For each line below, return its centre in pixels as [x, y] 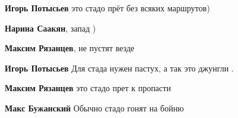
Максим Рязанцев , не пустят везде [70, 48]
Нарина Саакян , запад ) [51, 28]
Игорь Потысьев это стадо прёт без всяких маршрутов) [107, 8]
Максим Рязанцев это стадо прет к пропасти [88, 88]
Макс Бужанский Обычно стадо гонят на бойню [94, 108]
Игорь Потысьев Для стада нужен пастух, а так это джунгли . [119, 68]
